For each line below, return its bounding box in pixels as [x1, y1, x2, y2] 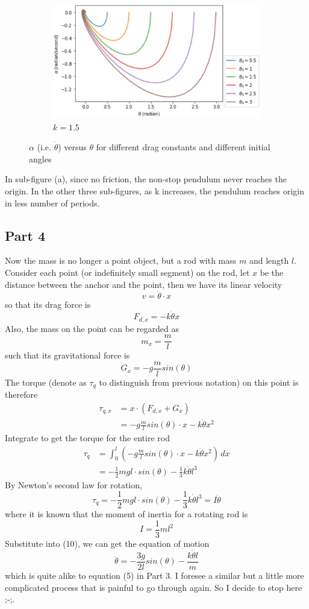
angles [29, 152, 52, 165]
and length [249, 254, 289, 267]
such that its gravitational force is [5, 349, 130, 362]
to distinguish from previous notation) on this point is [99, 375, 299, 388]
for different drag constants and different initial [96, 141, 270, 153]
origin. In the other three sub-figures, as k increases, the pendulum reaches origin [5, 184, 304, 197]
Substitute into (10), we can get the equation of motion [5, 537, 210, 550]
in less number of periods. [5, 196, 100, 209]
